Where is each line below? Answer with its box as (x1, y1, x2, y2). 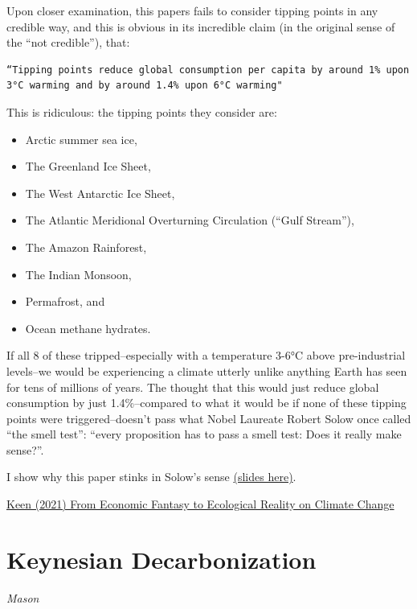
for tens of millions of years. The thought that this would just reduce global (6, 378, 379, 395)
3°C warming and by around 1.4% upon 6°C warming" (6, 80, 283, 92)
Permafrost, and (25, 293, 105, 310)
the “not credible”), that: (6, 34, 130, 51)
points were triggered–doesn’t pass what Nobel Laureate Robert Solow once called (6, 409, 411, 426)
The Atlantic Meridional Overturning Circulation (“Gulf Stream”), (25, 212, 354, 228)
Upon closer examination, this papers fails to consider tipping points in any (6, 2, 378, 19)
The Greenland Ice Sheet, (25, 158, 151, 175)
